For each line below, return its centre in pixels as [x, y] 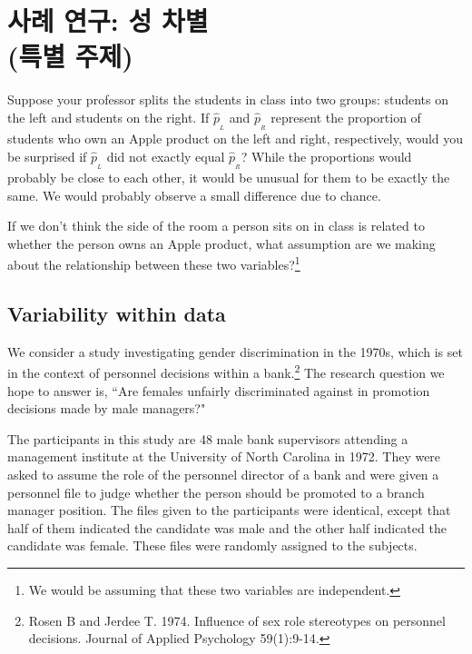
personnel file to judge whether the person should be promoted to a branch [216, 492]
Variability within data [117, 313]
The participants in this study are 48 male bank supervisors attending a [208, 438]
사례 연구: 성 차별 [108, 20]
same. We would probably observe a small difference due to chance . [194, 195]
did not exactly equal [166, 156]
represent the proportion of [346, 117]
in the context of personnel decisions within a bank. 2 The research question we [226, 371]
